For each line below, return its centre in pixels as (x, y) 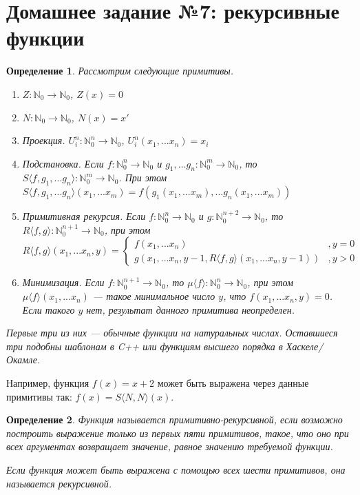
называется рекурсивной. (59, 483)
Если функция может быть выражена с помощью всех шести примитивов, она (176, 469)
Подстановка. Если (63, 163)
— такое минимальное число (154, 296)
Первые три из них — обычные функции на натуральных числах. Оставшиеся (172, 333)
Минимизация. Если (63, 282)
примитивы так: (39, 396)
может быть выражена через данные (233, 383)
